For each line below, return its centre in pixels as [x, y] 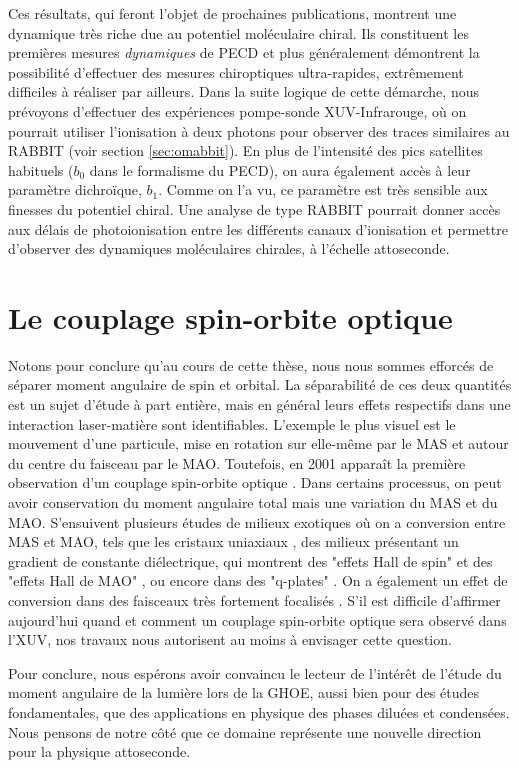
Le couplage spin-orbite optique [230, 316]
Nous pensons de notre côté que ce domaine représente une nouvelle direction [245, 731]
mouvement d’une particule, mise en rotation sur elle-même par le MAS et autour [258, 443]
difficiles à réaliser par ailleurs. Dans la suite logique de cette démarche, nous [243, 91]
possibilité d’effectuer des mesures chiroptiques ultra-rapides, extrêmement [236, 71]
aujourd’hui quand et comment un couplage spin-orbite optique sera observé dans [257, 619]
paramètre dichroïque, [75, 189]
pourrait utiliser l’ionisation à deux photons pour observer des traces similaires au [259, 130]
